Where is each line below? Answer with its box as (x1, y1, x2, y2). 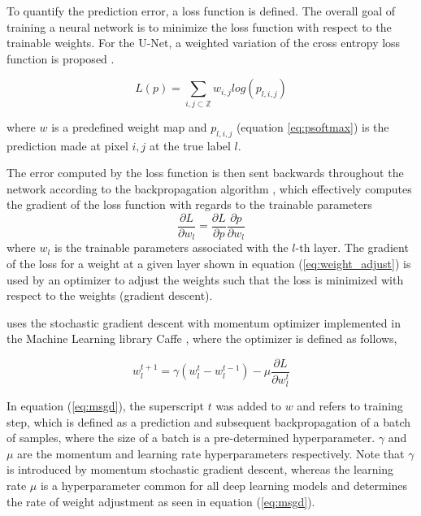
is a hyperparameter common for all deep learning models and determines (40, 477, 408, 494)
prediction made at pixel (7, 137, 128, 154)
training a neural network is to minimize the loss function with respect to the (7, 18, 392, 35)
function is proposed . (7, 50, 115, 67)
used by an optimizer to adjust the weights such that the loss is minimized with (7, 271, 404, 288)
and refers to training (297, 397, 403, 414)
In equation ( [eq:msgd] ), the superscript (7, 397, 205, 414)
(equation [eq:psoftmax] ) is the (236, 118, 389, 135)
